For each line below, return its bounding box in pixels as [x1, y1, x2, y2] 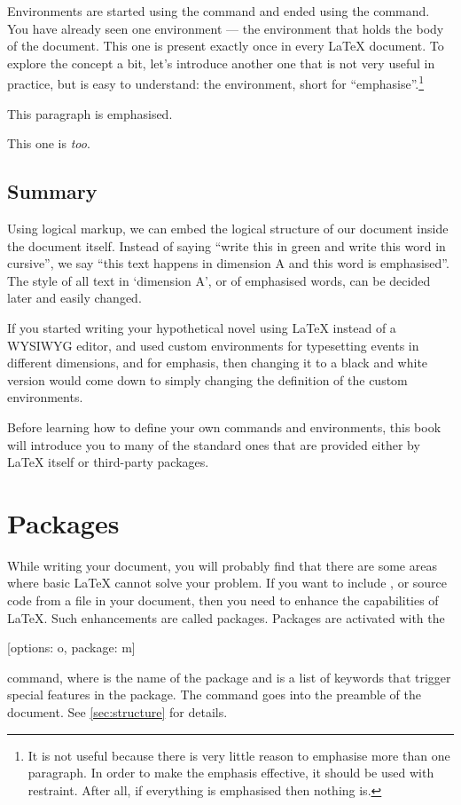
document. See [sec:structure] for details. [7, 703, 228, 722]
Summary [7, 178, 98, 205]
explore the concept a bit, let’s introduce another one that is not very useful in [7, 53, 435, 72]
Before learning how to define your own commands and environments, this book [7, 417, 441, 436]
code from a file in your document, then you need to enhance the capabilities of [7, 591, 439, 610]
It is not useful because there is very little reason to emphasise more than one [27, 746, 450, 764]
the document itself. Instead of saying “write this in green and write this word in [7, 236, 446, 255]
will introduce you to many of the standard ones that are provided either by [7, 435, 420, 454]
